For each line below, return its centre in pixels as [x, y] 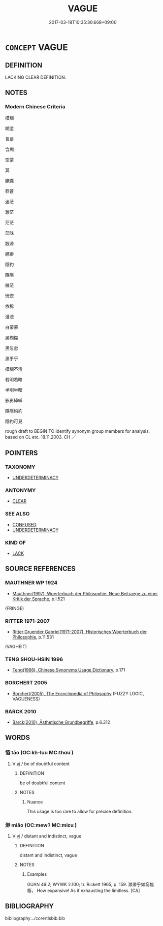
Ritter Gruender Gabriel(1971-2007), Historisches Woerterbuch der [80, 632]
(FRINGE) [15, 608]
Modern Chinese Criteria [35, 107]
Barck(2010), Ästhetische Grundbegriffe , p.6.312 [61, 722]
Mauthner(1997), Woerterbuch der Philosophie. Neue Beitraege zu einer [85, 593]
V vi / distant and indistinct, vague [47, 836]
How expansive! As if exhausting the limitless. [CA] [88, 890]
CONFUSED [24, 524]
